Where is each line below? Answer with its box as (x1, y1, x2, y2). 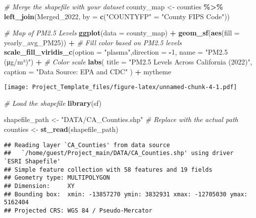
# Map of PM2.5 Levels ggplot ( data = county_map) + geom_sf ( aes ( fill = (4, 28, 240, 38)
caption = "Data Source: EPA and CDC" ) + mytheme (4, 66, 171, 76)
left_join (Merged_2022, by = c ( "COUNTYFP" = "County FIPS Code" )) (4, 11, 230, 21)
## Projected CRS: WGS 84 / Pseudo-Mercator (4, 207, 152, 214)
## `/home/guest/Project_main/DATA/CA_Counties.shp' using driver (4, 150, 234, 157)
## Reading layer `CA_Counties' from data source (4, 141, 170, 149)
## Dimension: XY (4, 182, 75, 189)
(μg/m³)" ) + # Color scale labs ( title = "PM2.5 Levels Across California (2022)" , (4, 56, 253, 66)
